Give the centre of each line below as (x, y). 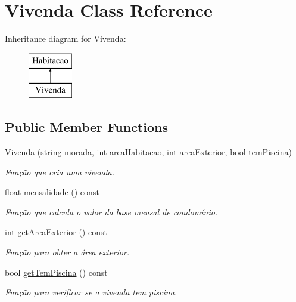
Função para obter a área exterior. (67, 252)
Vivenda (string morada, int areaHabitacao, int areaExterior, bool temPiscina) (148, 152)
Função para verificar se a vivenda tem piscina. (91, 292)
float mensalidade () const (52, 192)
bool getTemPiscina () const (56, 272)
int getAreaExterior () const (56, 232)
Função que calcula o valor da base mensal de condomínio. (111, 212)
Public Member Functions (86, 127)
